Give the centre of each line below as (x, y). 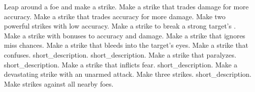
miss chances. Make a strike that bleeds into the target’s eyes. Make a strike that (126, 45)
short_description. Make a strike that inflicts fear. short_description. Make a (121, 64)
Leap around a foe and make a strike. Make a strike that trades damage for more (126, 6)
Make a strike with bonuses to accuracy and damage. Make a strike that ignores (125, 35)
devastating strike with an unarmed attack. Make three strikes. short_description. (128, 74)
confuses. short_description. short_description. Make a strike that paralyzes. (120, 54)
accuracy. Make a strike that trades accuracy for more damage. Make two (115, 16)
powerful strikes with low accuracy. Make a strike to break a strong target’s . (120, 26)
